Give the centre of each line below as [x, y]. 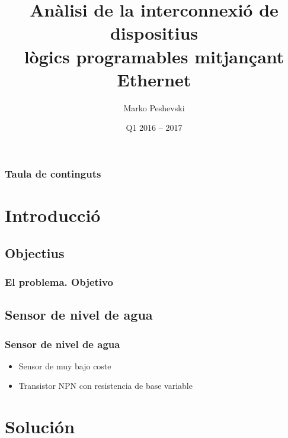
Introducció [53, 215]
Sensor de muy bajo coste [65, 365]
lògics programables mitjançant [154, 56]
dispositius [154, 33]
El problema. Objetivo [59, 281]
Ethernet [154, 79]
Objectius [35, 252]
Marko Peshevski [154, 107]
